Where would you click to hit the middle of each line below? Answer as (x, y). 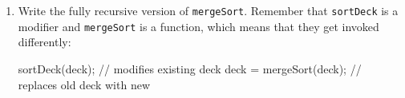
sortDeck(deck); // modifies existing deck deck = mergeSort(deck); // (190, 68)
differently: (45, 42)
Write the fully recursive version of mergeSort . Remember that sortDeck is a (208, 10)
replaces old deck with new (84, 84)
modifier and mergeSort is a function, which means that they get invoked (198, 26)
